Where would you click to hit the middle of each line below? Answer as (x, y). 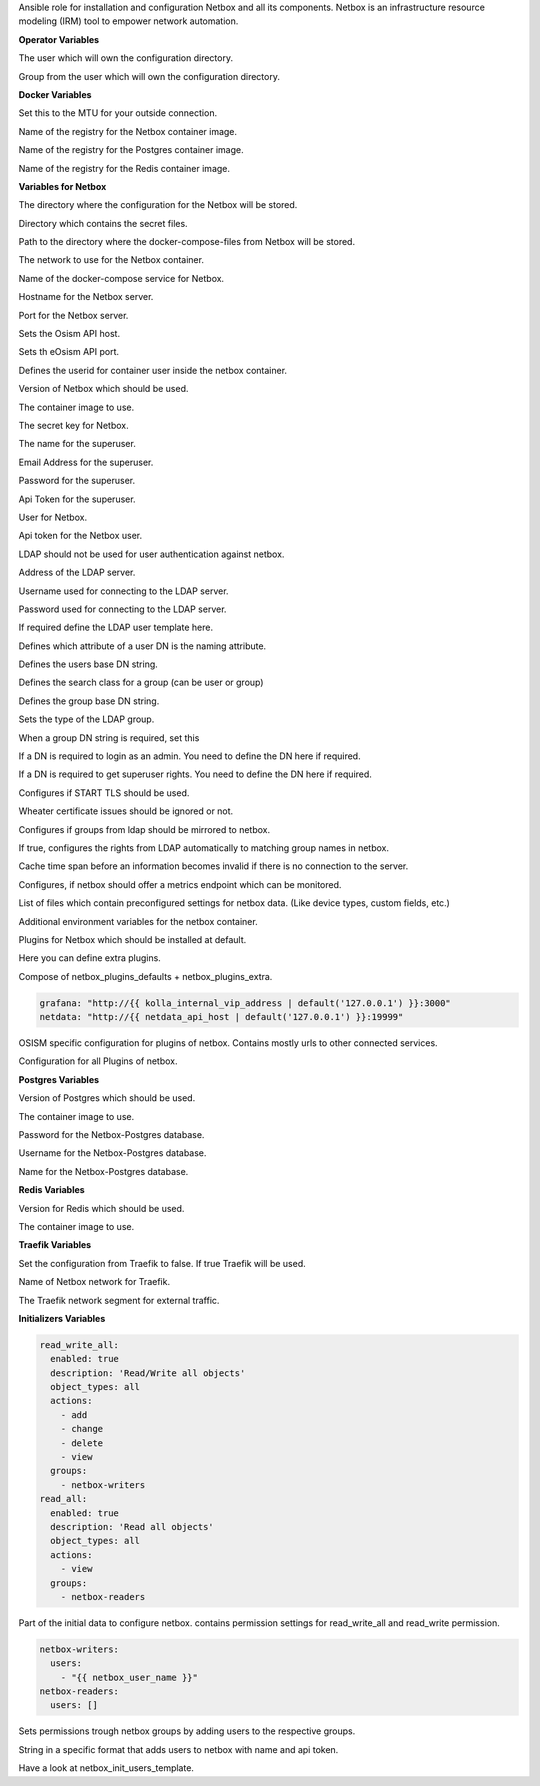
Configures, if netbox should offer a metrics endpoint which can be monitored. (180, 884)
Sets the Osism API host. (69, 334)
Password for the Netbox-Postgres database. (111, 1135)
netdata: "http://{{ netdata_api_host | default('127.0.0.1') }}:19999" (221, 1017)
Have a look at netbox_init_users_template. (106, 1768)
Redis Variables (51, 1190)
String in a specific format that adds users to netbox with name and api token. (178, 1749)
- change (82, 1429)
